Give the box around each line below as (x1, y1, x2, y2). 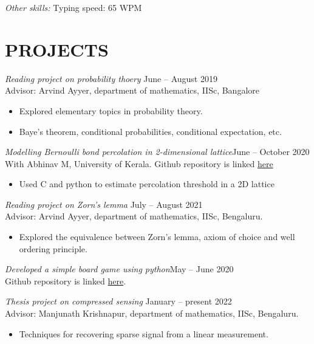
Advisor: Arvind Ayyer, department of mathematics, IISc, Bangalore (5, 84, 260, 97)
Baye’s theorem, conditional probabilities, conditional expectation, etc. (19, 125, 282, 137)
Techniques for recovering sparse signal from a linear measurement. (19, 327, 268, 340)
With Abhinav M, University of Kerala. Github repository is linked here (5, 157, 273, 170)
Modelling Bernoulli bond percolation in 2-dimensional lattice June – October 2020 (5, 145, 310, 158)
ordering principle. (19, 242, 87, 255)
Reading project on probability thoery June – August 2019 (5, 72, 217, 84)
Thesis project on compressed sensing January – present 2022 (5, 295, 232, 308)
